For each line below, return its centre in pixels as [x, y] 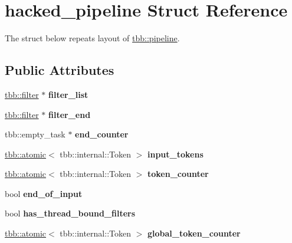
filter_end [69, 114]
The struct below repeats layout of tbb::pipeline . [92, 38]
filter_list [68, 94]
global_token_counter [194, 233]
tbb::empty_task [35, 134]
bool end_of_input [44, 193]
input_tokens [175, 154]
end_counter [102, 134]
